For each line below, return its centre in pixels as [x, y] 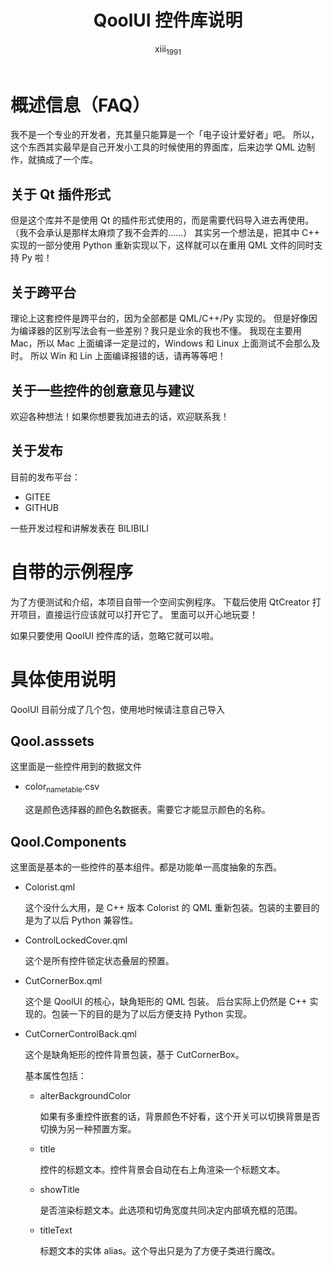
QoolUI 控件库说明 [168, 20]
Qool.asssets [52, 741]
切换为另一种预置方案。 [88, 1129]
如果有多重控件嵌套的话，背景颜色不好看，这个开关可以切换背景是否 [180, 1117]
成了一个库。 [71, 160]
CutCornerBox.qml [63, 981]
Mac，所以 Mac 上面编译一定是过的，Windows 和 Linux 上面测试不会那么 [161, 343]
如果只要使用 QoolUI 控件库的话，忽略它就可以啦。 [114, 635]
